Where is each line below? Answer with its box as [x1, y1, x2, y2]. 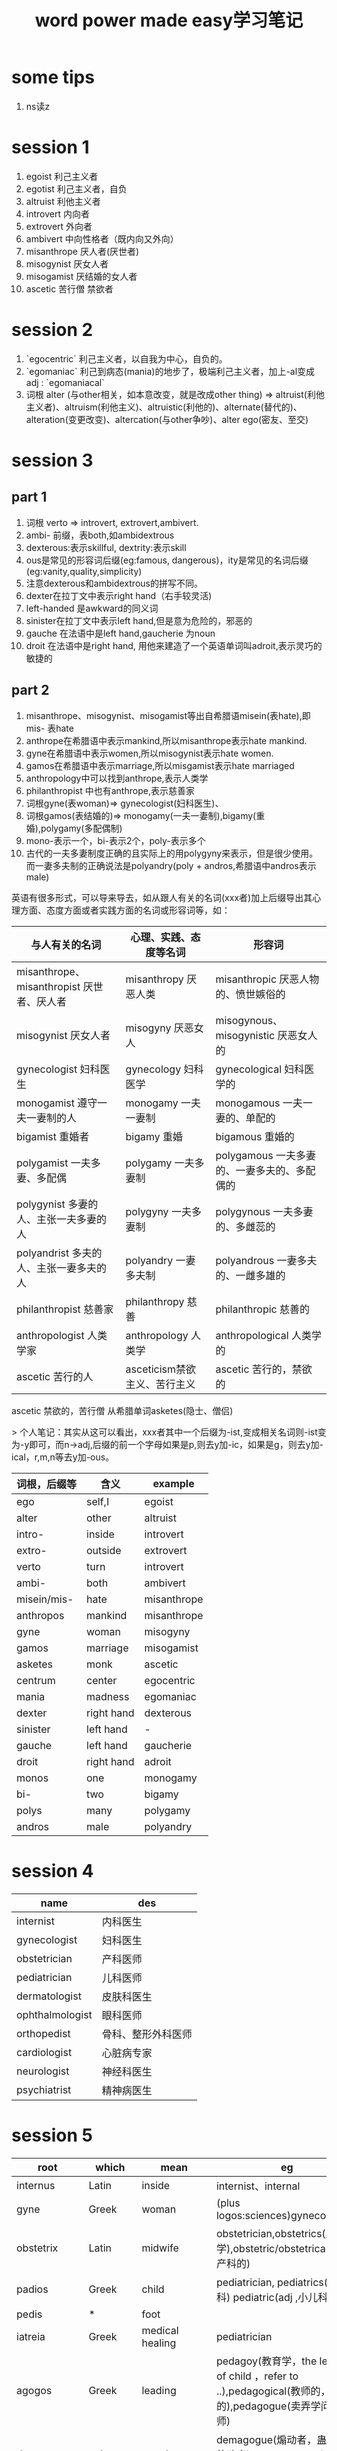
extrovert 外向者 [25, 220, 93, 232]
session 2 [11, 319, 94, 341]
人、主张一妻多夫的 [16, 1261, 108, 1275]
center [86, 1673, 118, 1687]
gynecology [125, 1062, 182, 1076]
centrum [16, 1673, 56, 1687]
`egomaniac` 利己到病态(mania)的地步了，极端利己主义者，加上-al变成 [25, 365, 316, 377]
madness [86, 1689, 130, 1703]
